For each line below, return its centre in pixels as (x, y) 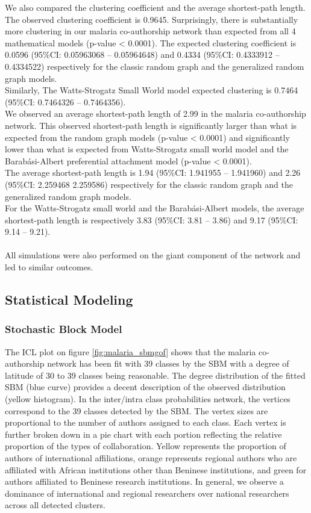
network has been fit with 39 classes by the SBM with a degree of (168, 363)
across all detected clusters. (55, 505)
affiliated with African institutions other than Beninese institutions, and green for (156, 469)
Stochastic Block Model (64, 329)
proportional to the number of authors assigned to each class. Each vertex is (146, 422)
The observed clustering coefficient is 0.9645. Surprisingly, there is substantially (152, 19)
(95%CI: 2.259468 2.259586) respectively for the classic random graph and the (149, 184)
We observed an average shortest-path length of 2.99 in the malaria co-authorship (155, 113)
